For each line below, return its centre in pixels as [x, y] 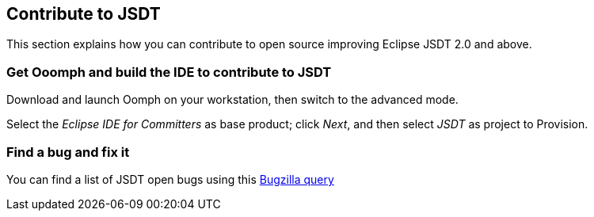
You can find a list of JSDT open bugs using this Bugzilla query [170, 179]
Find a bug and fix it [68, 152]
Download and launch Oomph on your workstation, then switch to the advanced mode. [232, 100]
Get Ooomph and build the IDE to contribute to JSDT [169, 72]
